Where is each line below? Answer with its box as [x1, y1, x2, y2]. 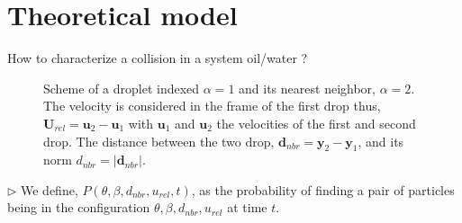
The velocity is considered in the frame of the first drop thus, [43, 96, 381, 115]
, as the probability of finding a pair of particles [191, 180, 455, 199]
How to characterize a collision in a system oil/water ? [7, 49, 308, 67]
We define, [21, 180, 78, 199]
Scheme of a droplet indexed [43, 78, 200, 97]
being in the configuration [7, 198, 150, 217]
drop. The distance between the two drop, [43, 131, 275, 150]
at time [227, 198, 267, 217]
